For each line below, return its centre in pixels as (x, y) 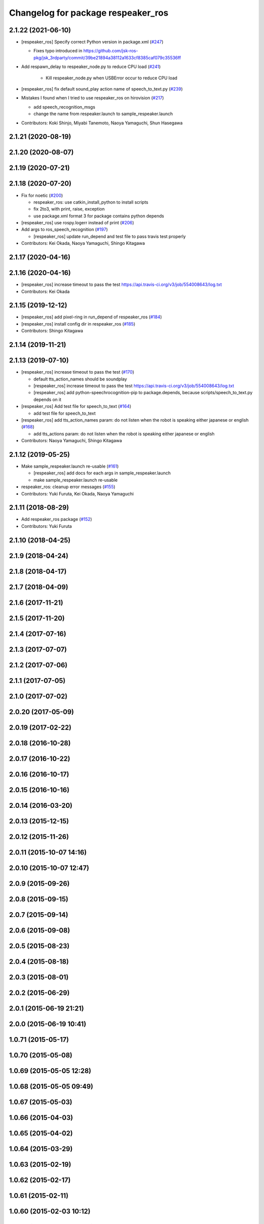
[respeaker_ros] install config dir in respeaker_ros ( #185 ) (78, 324)
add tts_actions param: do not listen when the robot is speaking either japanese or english (124, 434)
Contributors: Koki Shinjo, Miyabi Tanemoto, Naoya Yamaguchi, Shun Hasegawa (102, 123)
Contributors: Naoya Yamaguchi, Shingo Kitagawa (72, 441)
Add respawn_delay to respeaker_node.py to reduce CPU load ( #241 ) (91, 67)
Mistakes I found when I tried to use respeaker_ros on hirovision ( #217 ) (93, 98)
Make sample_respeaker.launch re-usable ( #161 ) (70, 466)
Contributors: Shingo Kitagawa (52, 331)
